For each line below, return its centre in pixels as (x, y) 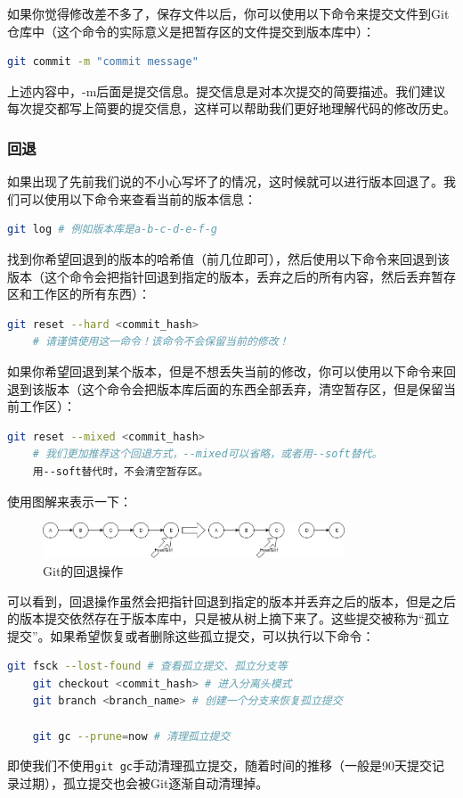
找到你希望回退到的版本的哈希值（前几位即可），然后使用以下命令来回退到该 (228, 258)
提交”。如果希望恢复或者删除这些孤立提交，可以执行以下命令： (191, 635)
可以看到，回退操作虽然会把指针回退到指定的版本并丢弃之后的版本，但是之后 (231, 601)
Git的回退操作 (83, 570)
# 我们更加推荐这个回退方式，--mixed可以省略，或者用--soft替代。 (207, 454)
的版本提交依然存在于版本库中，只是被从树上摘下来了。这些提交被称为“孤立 (228, 618)
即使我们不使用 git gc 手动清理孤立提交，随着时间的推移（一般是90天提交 (219, 765)
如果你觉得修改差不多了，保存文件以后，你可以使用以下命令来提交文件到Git (228, 13)
